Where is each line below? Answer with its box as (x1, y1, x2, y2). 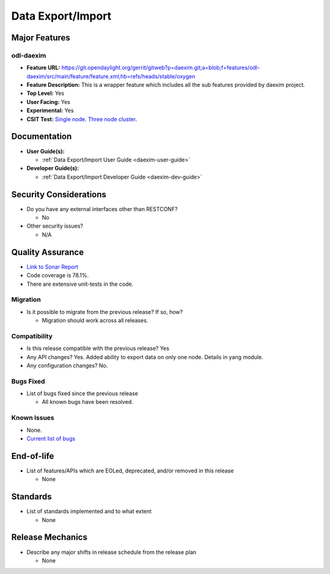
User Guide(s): (26, 147, 65, 155)
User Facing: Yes (26, 98, 70, 105)
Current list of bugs (26, 435, 76, 442)
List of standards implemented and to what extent (26, 508, 152, 515)
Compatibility (11, 332, 53, 340)
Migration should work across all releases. (42, 317, 148, 324)
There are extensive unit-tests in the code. (26, 280, 134, 288)
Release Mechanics (11, 532, 88, 543)
